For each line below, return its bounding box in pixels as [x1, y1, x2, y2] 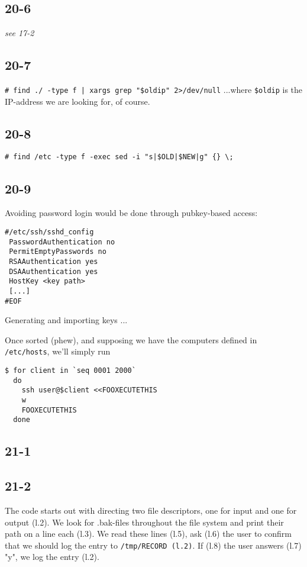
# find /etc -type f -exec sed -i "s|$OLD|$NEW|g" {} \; [5, 153, 234, 162]
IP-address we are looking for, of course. [5, 95, 150, 107]
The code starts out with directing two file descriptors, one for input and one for [5, 504, 297, 516]
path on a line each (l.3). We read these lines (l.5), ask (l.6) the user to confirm [5, 527, 292, 540]
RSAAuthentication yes [9, 257, 98, 266]
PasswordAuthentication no [9, 237, 115, 246]
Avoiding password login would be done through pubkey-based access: [5, 207, 258, 219]
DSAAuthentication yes [9, 267, 98, 276]
